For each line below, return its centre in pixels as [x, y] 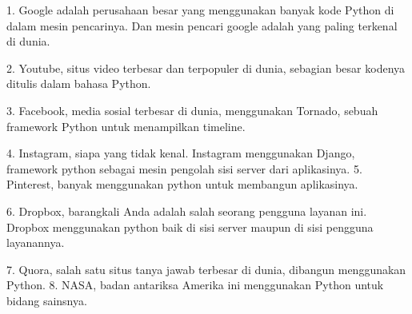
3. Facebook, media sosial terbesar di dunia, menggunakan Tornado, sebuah [192, 110]
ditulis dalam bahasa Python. [79, 83]
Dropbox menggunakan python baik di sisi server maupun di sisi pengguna [190, 227]
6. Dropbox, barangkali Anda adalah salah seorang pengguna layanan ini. [187, 211]
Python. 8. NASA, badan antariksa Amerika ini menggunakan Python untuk [195, 285]
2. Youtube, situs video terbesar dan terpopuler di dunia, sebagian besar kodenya [206, 68]
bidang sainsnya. [47, 300]
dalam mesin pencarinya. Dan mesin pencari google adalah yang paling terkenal [202, 25]
